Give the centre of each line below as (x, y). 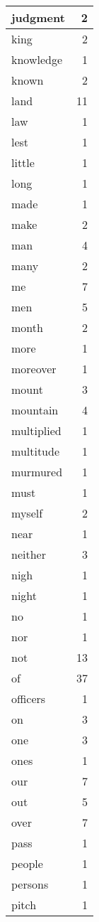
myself (27, 513)
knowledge (37, 59)
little (23, 162)
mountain (35, 410)
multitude (36, 451)
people (27, 863)
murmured (37, 472)
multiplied (36, 430)
